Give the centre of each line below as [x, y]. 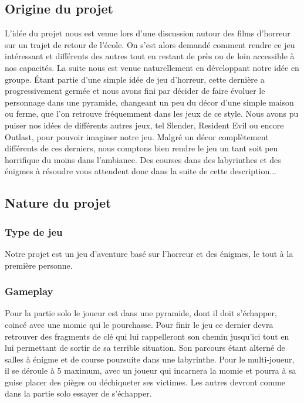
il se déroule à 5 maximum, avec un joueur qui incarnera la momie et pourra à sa [151, 370]
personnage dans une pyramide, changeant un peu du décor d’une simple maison [149, 102]
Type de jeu [34, 231]
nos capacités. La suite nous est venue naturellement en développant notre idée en [152, 67]
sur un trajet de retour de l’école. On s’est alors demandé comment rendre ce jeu [150, 44]
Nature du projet [58, 203]
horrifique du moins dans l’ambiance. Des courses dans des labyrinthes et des [143, 159]
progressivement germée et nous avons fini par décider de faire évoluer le [135, 91]
